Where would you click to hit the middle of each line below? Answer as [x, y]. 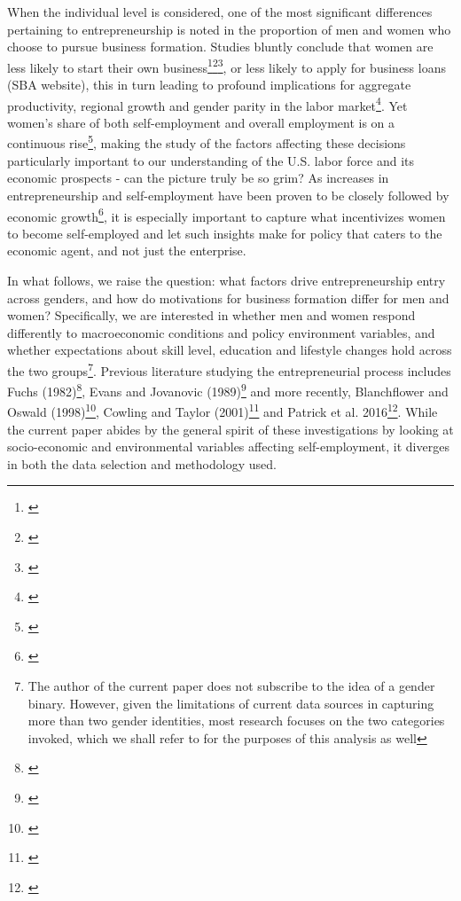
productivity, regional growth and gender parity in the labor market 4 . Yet [207, 104]
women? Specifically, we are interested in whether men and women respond [211, 315]
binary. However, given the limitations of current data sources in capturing [231, 703]
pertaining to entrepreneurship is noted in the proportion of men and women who [229, 29]
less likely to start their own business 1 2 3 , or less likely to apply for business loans [227, 66]
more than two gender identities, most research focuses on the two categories [236, 721]
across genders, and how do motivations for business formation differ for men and [228, 298]
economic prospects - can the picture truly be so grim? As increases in [198, 178]
